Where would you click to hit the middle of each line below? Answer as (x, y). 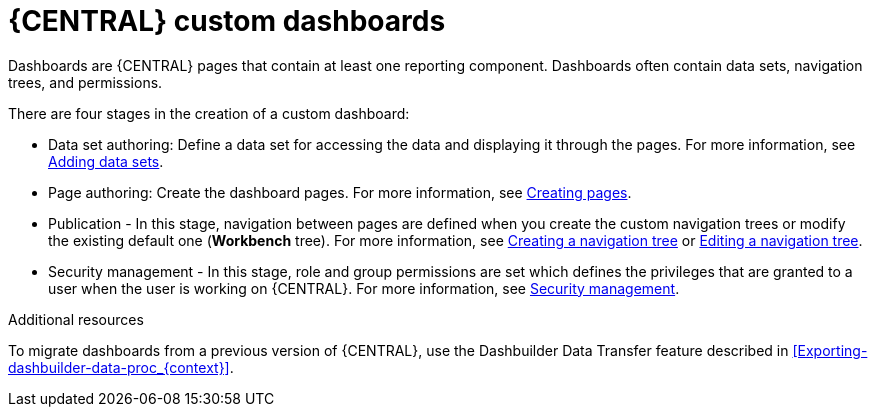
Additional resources (76, 319)
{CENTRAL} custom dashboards (227, 21)
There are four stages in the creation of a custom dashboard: (209, 113)
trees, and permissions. (85, 82)
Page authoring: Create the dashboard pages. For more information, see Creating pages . (340, 192)
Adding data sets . (106, 161)
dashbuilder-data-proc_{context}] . (121, 367)
